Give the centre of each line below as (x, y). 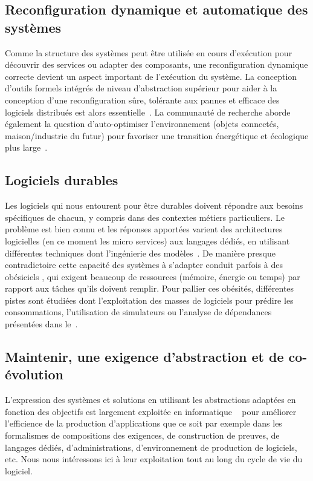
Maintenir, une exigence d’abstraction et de (144, 357)
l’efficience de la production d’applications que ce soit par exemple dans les (144, 423)
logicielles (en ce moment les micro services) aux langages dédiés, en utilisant (147, 240)
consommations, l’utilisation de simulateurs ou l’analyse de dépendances (138, 312)
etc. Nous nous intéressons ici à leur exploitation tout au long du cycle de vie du (154, 459)
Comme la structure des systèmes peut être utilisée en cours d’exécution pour (149, 52)
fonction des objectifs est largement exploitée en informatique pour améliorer (151, 411)
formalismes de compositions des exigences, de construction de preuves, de (142, 435)
